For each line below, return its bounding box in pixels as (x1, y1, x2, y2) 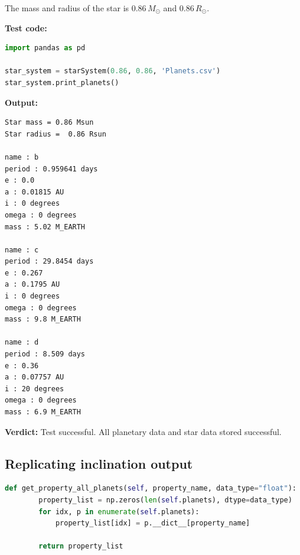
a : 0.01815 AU (5, 187, 64, 196)
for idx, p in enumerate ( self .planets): (38, 507, 200, 516)
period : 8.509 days (5, 350, 86, 359)
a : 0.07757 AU (5, 373, 64, 382)
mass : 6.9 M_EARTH (5, 408, 81, 416)
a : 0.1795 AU (5, 280, 60, 289)
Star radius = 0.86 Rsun (5, 129, 106, 138)
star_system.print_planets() (5, 78, 119, 87)
